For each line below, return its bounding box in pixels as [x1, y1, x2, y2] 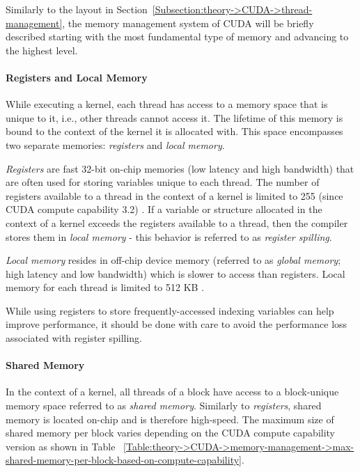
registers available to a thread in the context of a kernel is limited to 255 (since [6, 188, 343, 203]
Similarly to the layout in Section [6, 2, 148, 16]
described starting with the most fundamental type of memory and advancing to [6, 29, 349, 44]
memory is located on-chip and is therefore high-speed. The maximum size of [6, 411, 334, 426]
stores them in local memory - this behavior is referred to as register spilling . [6, 229, 332, 244]
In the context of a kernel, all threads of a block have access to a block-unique [6, 384, 339, 399]
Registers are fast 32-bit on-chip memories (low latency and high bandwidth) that [6, 161, 354, 175]
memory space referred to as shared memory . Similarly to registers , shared [6, 398, 322, 413]
